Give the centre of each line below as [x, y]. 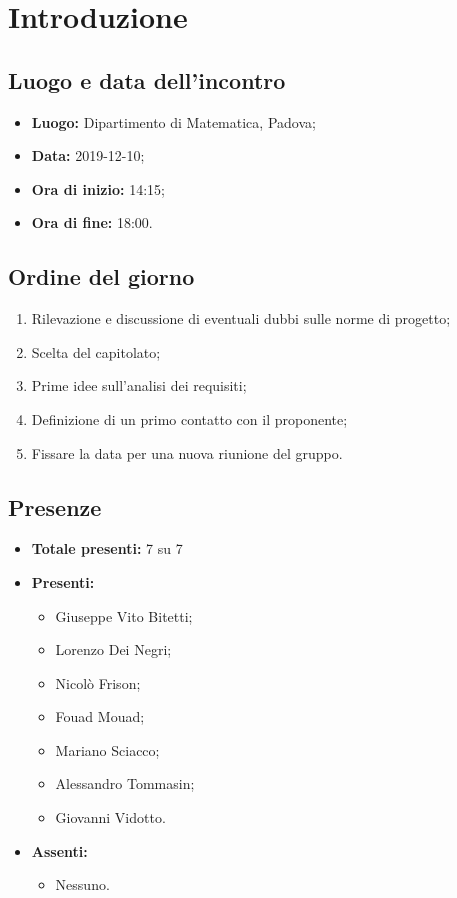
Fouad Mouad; [100, 716]
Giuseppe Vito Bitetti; [124, 615]
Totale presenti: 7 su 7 [107, 548]
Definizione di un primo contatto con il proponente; [189, 418]
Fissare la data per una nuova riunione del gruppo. [187, 452]
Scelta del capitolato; [96, 351]
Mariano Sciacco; [107, 749]
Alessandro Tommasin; [125, 783]
